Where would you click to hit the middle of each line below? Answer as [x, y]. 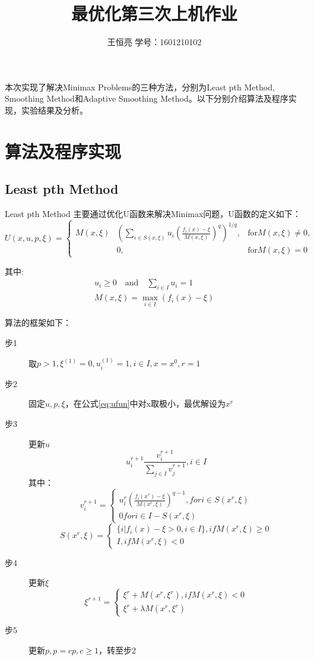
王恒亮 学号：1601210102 [154, 42]
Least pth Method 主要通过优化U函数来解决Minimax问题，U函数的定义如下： [153, 214]
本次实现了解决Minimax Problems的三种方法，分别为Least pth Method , [140, 87]
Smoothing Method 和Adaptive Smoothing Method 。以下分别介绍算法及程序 [147, 98]
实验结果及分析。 [54, 110]
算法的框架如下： [38, 323]
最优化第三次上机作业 [154, 13]
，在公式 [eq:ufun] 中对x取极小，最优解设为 [145, 403]
